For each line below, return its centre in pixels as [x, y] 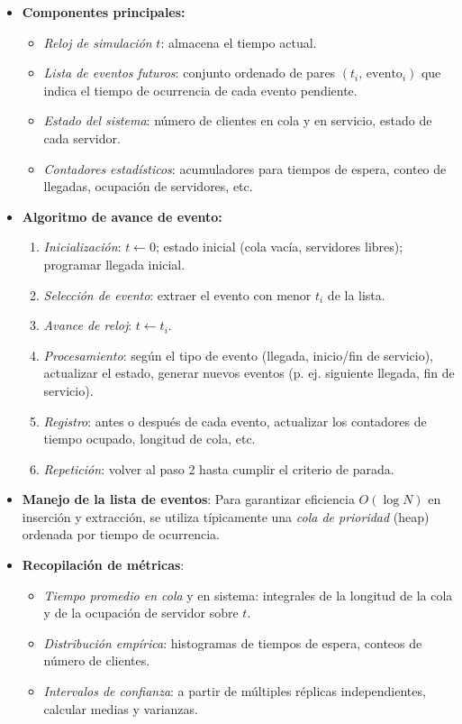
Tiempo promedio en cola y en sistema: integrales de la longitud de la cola [248, 595]
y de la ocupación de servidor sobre [141, 613]
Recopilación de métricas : [103, 565]
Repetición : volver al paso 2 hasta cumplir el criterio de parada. [219, 468]
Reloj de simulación [98, 42]
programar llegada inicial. [114, 264]
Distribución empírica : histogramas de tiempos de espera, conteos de [233, 642]
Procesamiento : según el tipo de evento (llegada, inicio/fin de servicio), [238, 355]
